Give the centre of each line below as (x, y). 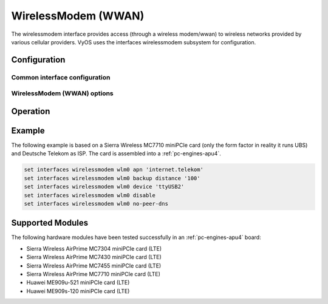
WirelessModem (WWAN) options (62, 93)
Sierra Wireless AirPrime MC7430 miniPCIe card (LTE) (94, 257)
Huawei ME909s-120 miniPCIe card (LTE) (78, 291)
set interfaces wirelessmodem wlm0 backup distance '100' (112, 178)
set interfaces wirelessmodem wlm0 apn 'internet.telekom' (114, 170)
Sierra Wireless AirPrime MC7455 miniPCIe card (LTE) (94, 265)
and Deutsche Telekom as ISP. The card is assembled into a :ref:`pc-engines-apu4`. (116, 154)
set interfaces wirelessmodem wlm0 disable (90, 195)
